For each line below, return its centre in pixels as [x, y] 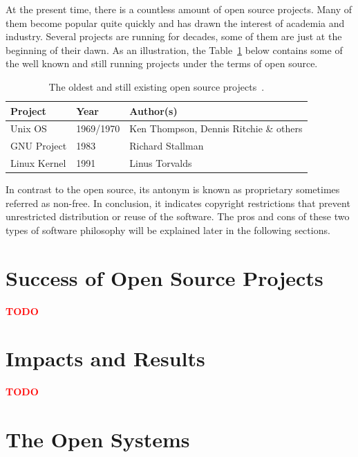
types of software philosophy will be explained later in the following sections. [168, 230]
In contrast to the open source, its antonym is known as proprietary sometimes [173, 189]
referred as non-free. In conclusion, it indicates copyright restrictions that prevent [178, 203]
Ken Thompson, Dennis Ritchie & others [216, 128]
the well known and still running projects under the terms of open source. [162, 63]
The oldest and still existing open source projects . [157, 86]
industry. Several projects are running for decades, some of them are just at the [174, 36]
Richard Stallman [167, 146]
